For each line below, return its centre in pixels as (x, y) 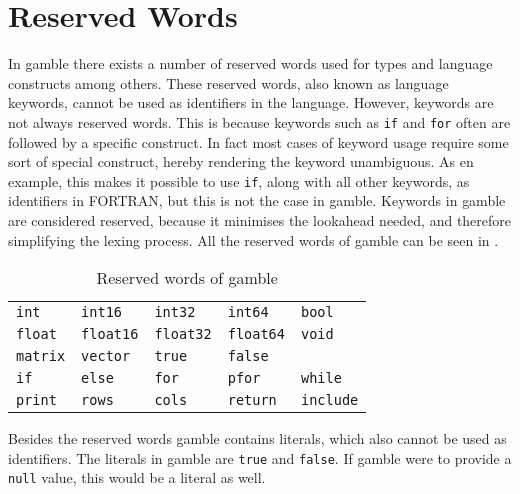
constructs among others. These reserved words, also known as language (228, 82)
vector (106, 356)
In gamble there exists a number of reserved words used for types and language (250, 63)
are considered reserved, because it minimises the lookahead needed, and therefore (260, 220)
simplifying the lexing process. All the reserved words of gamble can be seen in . (253, 239)
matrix (41, 356)
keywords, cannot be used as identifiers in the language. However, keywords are (251, 102)
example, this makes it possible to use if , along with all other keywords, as (239, 180)
